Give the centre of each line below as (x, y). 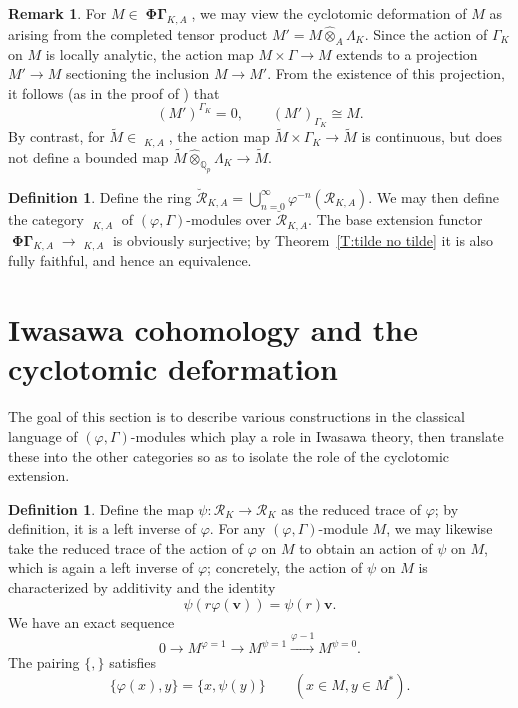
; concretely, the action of (285, 567)
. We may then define (434, 196)
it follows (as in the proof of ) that (114, 92)
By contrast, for (56, 136)
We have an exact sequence (91, 621)
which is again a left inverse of (101, 567)
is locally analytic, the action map (149, 53)
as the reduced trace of (351, 508)
